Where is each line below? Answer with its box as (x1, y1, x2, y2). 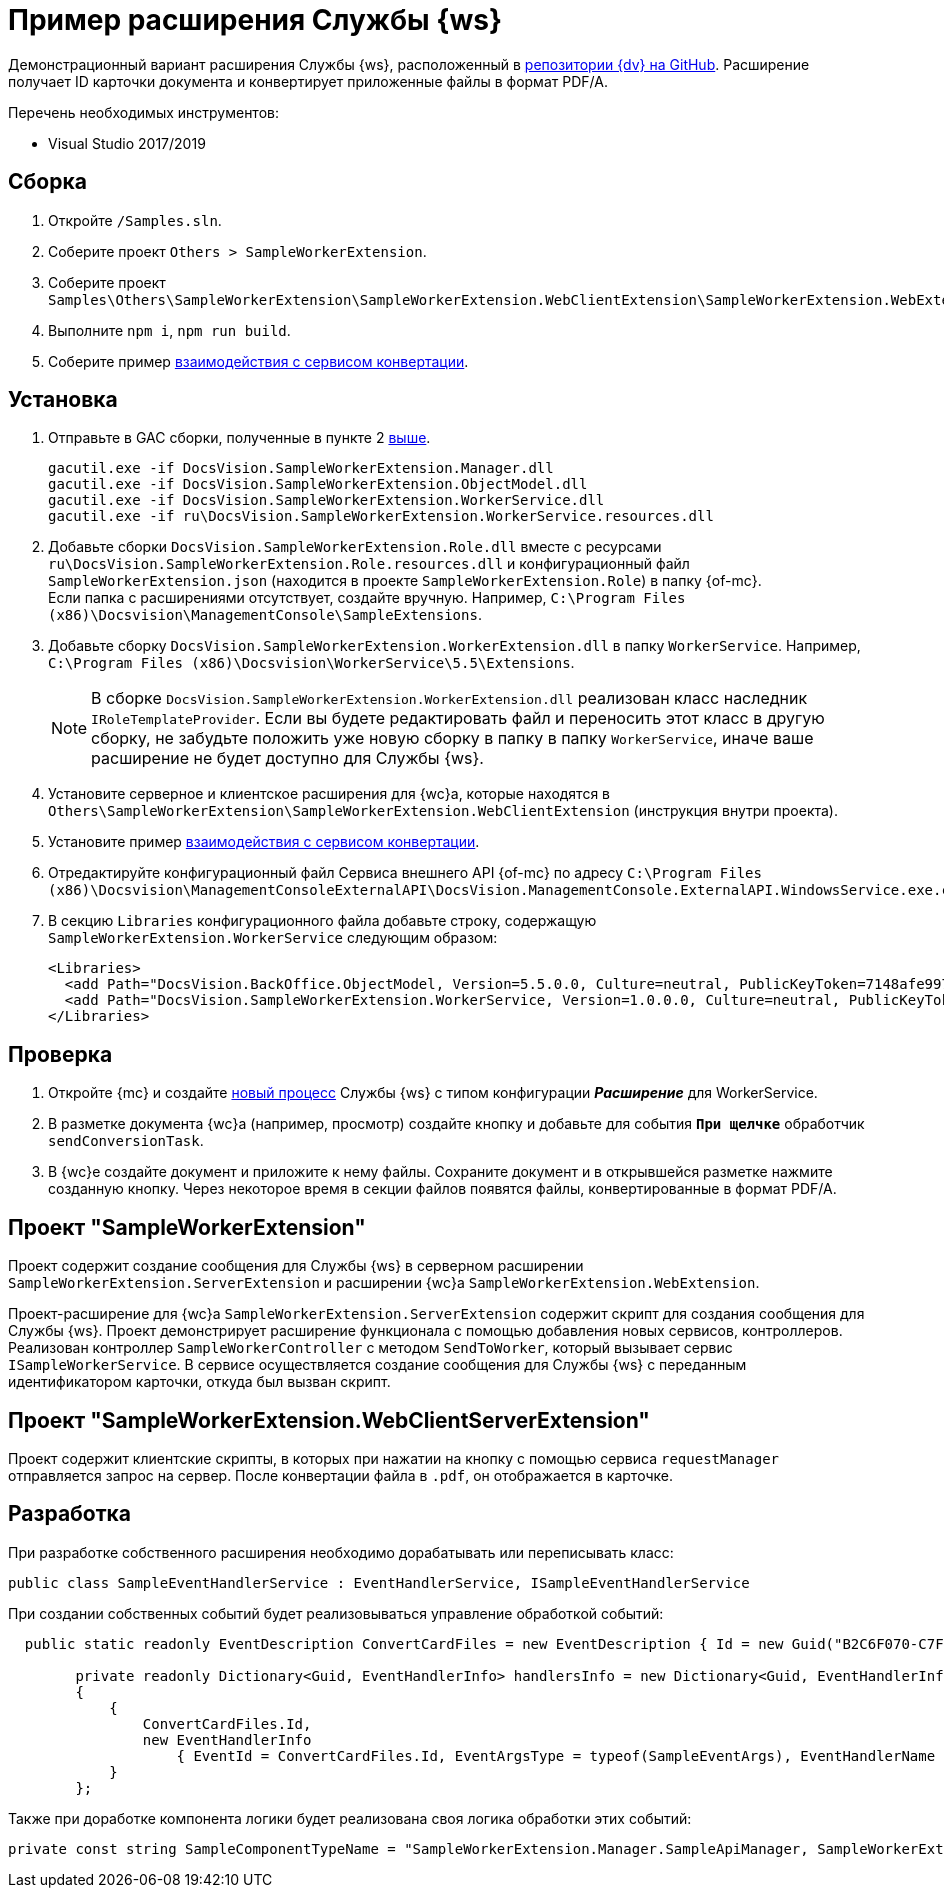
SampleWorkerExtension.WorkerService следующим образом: (48, 929, 498, 947)
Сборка (8, 169, 87, 195)
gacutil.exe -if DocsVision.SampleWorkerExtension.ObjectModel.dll (48, 476, 588, 493)
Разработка (8, 1501, 132, 1527)
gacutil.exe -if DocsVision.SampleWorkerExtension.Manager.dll (48, 460, 554, 477)
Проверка (8, 1041, 113, 1067)
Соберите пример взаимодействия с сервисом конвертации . (48, 352, 469, 370)
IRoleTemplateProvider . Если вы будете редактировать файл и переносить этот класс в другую (91, 708, 825, 729)
